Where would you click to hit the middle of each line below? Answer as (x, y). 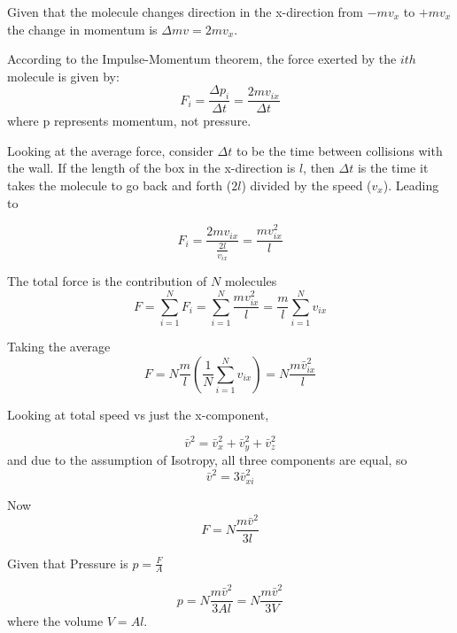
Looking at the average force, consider (110, 150)
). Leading (411, 185)
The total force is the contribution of (107, 281)
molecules (251, 281)
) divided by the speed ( (306, 185)
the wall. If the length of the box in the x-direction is (151, 168)
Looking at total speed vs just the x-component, (138, 414)
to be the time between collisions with (339, 150)
